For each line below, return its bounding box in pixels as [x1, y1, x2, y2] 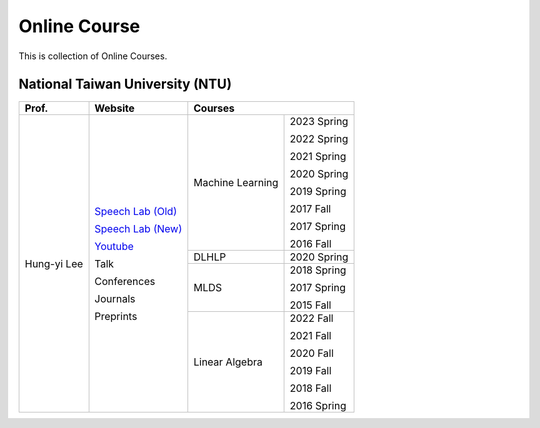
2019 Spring [289, 185, 347, 199]
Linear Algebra [193, 355, 263, 369]
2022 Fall [289, 311, 334, 325]
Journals [94, 291, 136, 305]
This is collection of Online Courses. [18, 50, 168, 62]
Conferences [94, 274, 156, 288]
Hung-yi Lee [24, 256, 84, 270]
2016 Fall [289, 237, 332, 251]
